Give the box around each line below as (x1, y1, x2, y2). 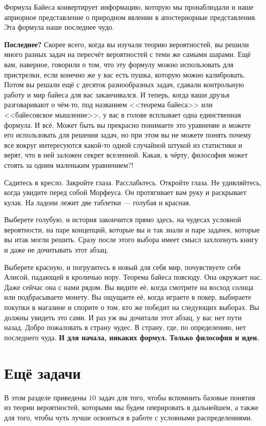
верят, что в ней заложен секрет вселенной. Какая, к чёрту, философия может (4, 149, 248, 160)
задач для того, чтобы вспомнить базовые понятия (98, 392, 255, 402)
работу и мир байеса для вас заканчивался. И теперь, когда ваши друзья (4, 89, 230, 100)
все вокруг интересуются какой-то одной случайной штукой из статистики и (4, 139, 242, 150)
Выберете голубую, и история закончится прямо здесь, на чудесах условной (4, 214, 241, 225)
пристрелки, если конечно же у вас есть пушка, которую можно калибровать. (4, 69, 245, 80)
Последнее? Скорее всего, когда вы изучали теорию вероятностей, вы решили (4, 38, 249, 49)
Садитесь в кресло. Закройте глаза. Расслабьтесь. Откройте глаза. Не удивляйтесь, (4, 177, 262, 187)
